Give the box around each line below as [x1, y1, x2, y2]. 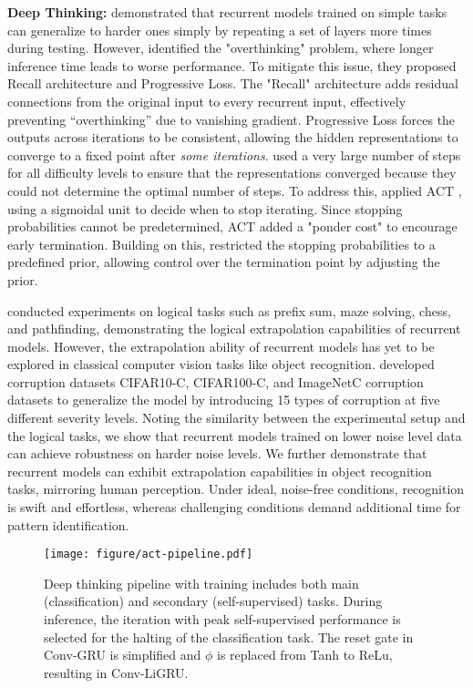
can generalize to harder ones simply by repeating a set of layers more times [7, 20, 432, 39]
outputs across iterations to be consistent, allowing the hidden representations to [7, 128, 458, 147]
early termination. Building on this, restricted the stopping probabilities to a [7, 234, 436, 253]
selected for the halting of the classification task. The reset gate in [44, 627, 414, 646]
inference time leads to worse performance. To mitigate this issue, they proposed [7, 56, 457, 75]
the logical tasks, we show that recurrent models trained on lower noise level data [7, 426, 462, 445]
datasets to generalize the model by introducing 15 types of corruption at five [7, 390, 440, 409]
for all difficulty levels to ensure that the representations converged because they [7, 163, 457, 182]
